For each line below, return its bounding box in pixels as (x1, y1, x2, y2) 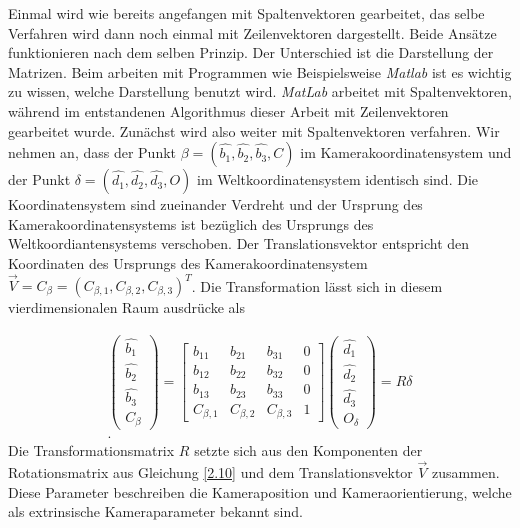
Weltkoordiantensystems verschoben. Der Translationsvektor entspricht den (8, 233, 470, 254)
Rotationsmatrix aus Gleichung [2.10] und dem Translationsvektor (8, 462, 413, 483)
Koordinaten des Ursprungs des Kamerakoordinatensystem (8, 252, 368, 273)
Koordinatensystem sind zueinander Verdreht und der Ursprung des (8, 194, 423, 215)
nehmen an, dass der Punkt (8, 142, 177, 163)
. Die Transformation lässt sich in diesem (191, 275, 443, 296)
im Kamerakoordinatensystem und (300, 142, 512, 163)
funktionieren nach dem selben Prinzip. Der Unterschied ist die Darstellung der (8, 42, 494, 63)
